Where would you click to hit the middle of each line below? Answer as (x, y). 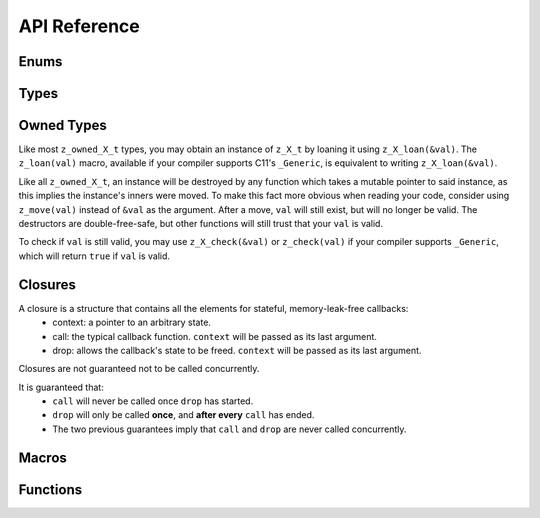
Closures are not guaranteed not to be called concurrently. (139, 369)
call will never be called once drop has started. (153, 401)
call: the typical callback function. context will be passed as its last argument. (214, 336)
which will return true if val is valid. (94, 256)
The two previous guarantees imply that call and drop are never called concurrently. (229, 429)
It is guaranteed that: (61, 387)
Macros (42, 457)
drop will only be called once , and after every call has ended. (183, 415)
